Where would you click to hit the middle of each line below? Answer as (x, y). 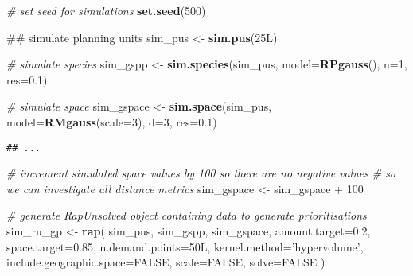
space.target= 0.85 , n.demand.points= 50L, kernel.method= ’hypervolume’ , (185, 246)
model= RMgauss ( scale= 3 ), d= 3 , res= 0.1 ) (112, 121)
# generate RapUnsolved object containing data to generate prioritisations (187, 215)
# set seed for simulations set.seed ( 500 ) (106, 10)
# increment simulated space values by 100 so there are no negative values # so (201, 173)
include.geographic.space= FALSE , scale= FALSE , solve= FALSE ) (166, 262)
